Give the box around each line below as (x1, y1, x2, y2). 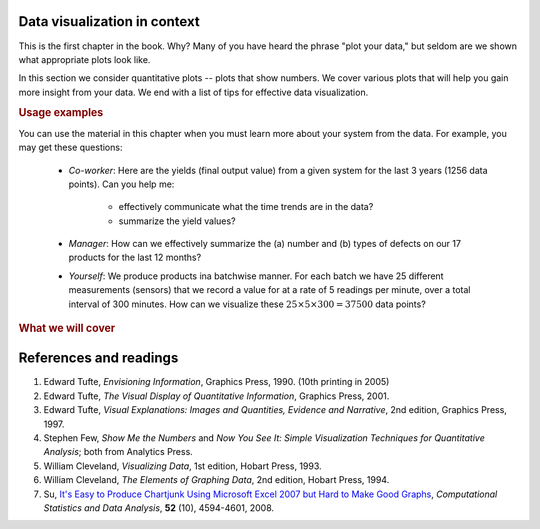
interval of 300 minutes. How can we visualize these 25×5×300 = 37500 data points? (68, 298, 427, 310)
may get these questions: (18, 141, 123, 154)
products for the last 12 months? (68, 251, 202, 264)
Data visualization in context (18, 13, 200, 30)
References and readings (18, 350, 179, 367)
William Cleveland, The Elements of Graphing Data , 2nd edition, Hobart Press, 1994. (43, 474, 390, 486)
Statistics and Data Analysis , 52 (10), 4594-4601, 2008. (43, 501, 275, 514)
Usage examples (18, 106, 104, 120)
